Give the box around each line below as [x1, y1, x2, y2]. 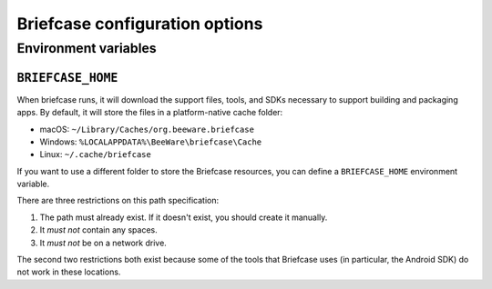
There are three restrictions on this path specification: [16, 195, 219, 206]
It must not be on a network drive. [39, 237, 168, 248]
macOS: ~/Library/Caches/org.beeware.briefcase [39, 124, 255, 135]
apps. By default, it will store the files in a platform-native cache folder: [16, 107, 283, 118]
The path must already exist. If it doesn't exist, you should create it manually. [39, 212, 328, 223]
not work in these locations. [16, 266, 121, 277]
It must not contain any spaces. [39, 224, 159, 235]
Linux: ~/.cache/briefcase [39, 149, 152, 160]
